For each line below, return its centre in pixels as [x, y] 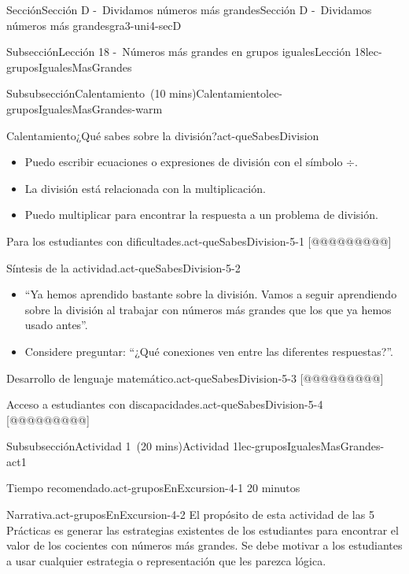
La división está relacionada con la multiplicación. [145, 188]
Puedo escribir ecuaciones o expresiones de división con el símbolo [184, 162]
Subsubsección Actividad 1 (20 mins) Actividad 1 [123, 446]
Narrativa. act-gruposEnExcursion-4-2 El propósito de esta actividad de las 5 [190, 515]
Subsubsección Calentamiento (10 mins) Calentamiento [136, 93]
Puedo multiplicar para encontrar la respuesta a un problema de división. [201, 215]
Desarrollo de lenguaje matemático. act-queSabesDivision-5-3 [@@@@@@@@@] [195, 378]
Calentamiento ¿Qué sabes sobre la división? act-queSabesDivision [163, 135]
